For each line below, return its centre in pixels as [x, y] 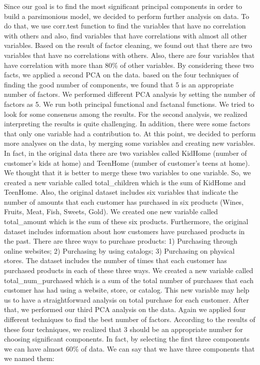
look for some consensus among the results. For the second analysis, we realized [126, 114]
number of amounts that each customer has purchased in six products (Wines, [124, 201]
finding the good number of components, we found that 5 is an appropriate [119, 84]
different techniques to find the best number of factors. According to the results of [130, 319]
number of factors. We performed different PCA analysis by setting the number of [130, 94]
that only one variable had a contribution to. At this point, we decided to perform [130, 133]
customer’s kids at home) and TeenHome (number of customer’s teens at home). [127, 163]
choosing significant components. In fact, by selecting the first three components [127, 339]
